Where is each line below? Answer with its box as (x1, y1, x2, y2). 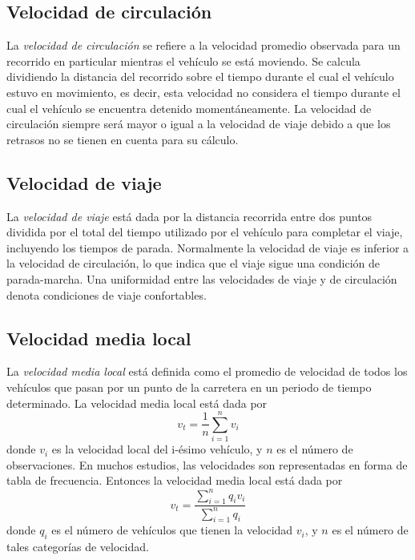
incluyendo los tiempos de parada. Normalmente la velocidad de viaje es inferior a (6, 239, 409, 256)
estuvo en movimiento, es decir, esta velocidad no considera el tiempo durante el (6, 83, 401, 100)
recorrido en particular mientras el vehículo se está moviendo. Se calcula (6, 52, 361, 69)
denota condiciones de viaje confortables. (6, 286, 207, 303)
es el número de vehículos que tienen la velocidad (51, 522, 293, 538)
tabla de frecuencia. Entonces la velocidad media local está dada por (6, 472, 343, 489)
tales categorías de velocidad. (6, 538, 149, 555)
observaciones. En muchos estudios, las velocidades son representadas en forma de (6, 456, 408, 473)
